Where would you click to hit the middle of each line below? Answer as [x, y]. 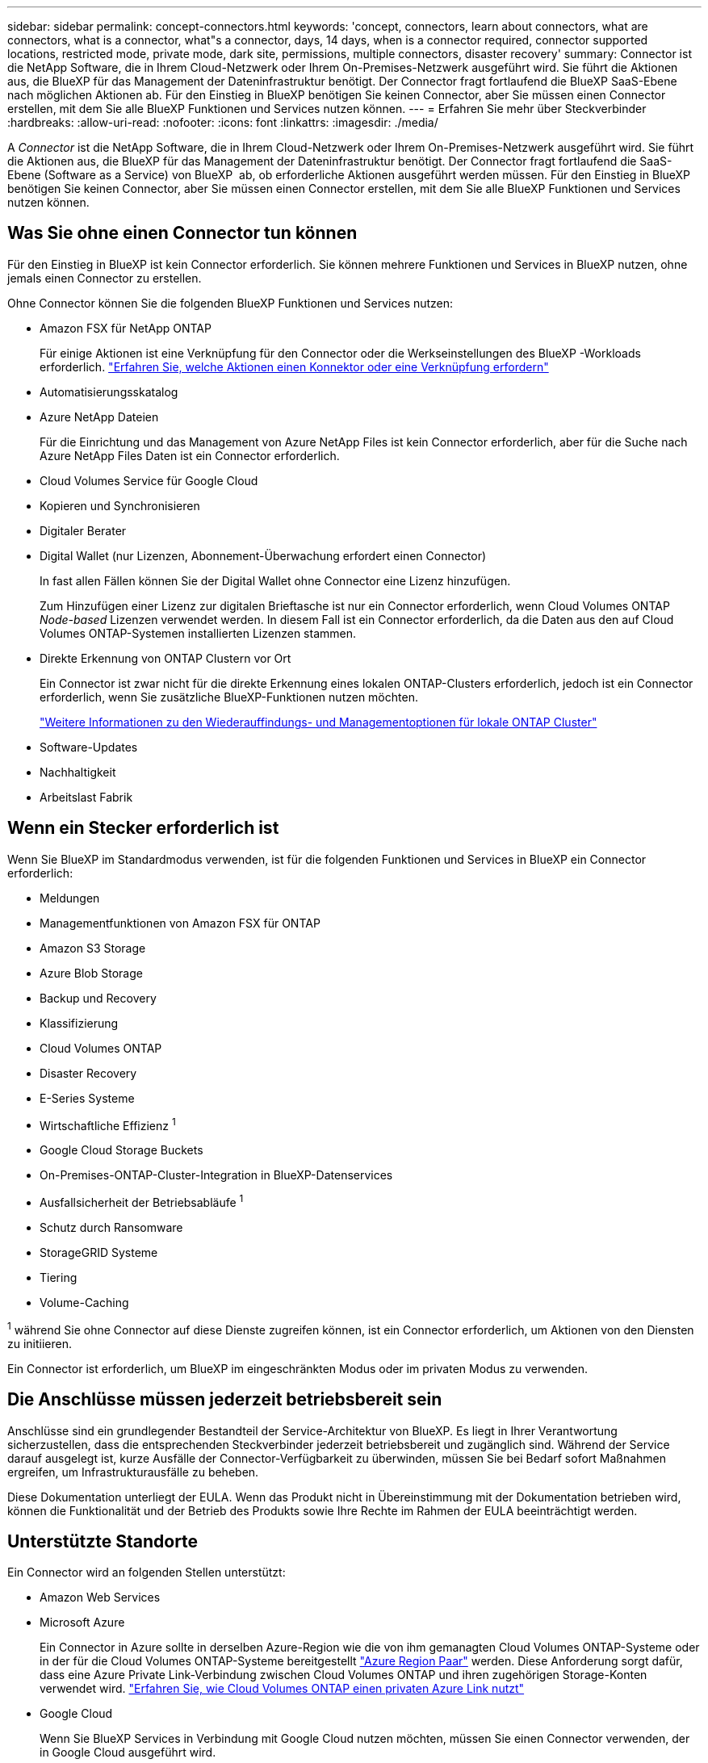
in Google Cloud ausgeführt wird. [128, 1753]
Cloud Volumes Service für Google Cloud [149, 480]
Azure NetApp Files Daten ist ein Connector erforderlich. [190, 455]
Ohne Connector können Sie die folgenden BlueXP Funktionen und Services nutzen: [230, 303]
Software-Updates [89, 747]
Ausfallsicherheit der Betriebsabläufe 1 [142, 1201]
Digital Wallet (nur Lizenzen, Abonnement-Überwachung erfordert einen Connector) [263, 555]
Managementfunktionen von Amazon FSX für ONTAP [180, 923]
